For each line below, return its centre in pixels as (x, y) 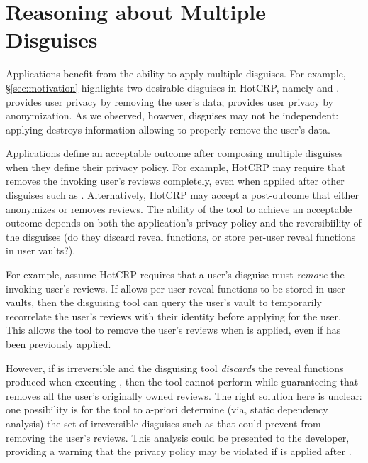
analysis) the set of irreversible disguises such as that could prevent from (163, 423)
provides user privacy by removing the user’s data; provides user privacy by (169, 101)
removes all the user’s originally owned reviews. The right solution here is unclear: (184, 395)
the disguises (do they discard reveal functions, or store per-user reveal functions (181, 236)
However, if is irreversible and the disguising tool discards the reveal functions (175, 367)
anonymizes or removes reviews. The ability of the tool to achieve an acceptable (179, 208)
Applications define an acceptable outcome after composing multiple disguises (174, 153)
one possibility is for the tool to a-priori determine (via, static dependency (167, 409)
